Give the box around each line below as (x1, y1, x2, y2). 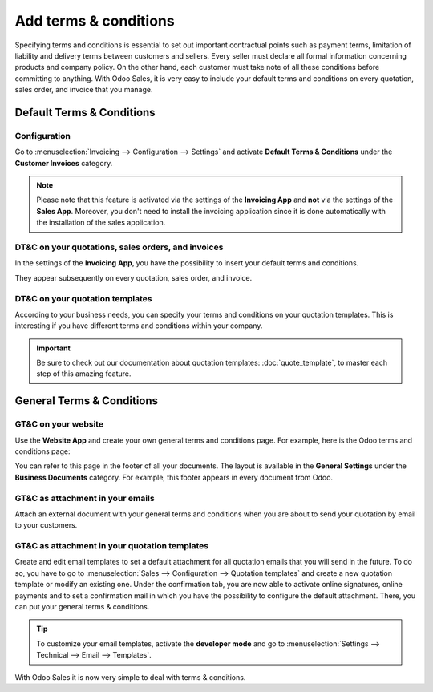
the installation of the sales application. (36, 217, 166, 228)
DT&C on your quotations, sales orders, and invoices (14, 241, 224, 253)
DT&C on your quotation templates (14, 293, 152, 304)
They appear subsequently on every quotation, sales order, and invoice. (14, 273, 253, 282)
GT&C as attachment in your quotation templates (14, 540, 208, 552)
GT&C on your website (14, 419, 104, 430)
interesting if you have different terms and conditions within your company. (14, 321, 263, 330)
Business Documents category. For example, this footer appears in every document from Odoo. (14, 472, 333, 482)
